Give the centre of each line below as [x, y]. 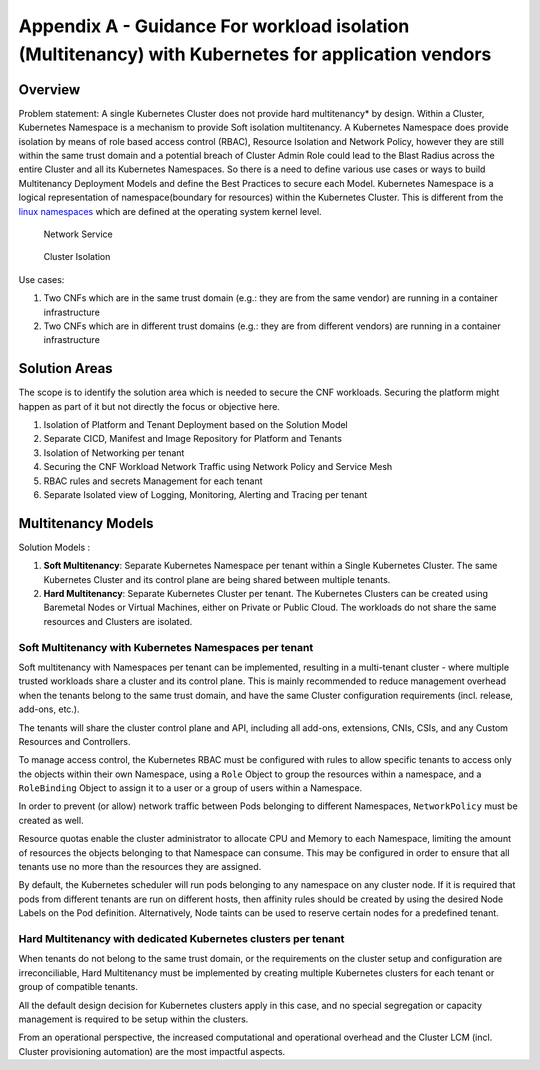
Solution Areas [66, 368]
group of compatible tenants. [78, 987]
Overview [49, 89]
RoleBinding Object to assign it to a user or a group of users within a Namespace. [190, 788]
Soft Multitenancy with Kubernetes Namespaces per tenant [166, 647]
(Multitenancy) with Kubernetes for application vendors [255, 54]
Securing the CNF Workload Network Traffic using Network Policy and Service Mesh [218, 467]
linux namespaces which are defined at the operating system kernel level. [170, 211]
